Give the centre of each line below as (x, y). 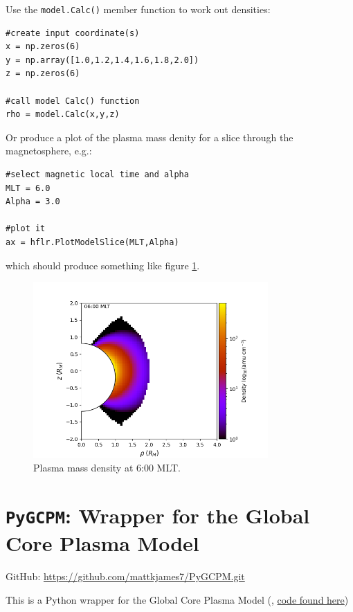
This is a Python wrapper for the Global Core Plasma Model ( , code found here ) (177, 599)
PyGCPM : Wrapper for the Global (158, 515)
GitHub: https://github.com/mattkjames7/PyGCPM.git (125, 576)
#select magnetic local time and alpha (97, 174)
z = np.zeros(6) (43, 74)
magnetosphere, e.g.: (49, 151)
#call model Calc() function (73, 101)
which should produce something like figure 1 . (103, 265)
